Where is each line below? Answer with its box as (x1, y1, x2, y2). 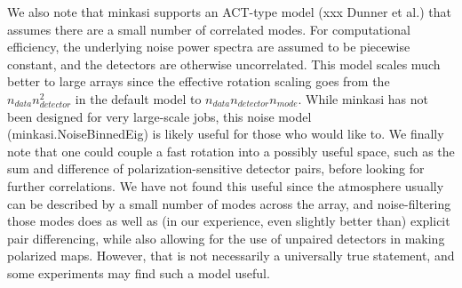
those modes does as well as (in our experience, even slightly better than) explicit (7, 212, 450, 230)
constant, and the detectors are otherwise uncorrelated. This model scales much (7, 54, 441, 73)
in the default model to (75, 89, 202, 108)
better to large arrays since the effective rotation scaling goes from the (7, 72, 390, 91)
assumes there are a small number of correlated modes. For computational (7, 20, 410, 38)
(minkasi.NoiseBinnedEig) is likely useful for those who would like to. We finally (7, 124, 444, 143)
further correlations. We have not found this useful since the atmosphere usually (7, 176, 444, 195)
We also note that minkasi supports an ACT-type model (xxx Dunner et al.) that (7, 3, 451, 20)
